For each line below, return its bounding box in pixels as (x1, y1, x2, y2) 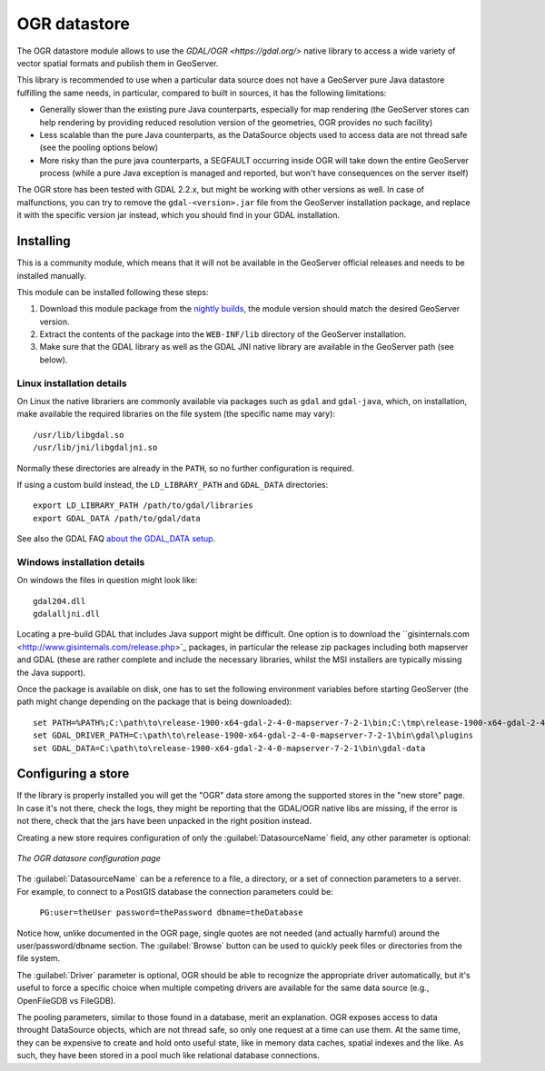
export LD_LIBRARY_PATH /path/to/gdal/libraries (33, 501, 253, 511)
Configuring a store (16, 766, 130, 781)
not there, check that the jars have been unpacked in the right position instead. (16, 816, 312, 827)
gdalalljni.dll (33, 609, 101, 620)
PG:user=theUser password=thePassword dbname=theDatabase (39, 907, 303, 917)
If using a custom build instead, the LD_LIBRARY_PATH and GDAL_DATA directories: (16, 479, 329, 490)
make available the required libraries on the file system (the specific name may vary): (16, 409, 336, 420)
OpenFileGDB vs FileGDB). (16, 995, 116, 1006)
